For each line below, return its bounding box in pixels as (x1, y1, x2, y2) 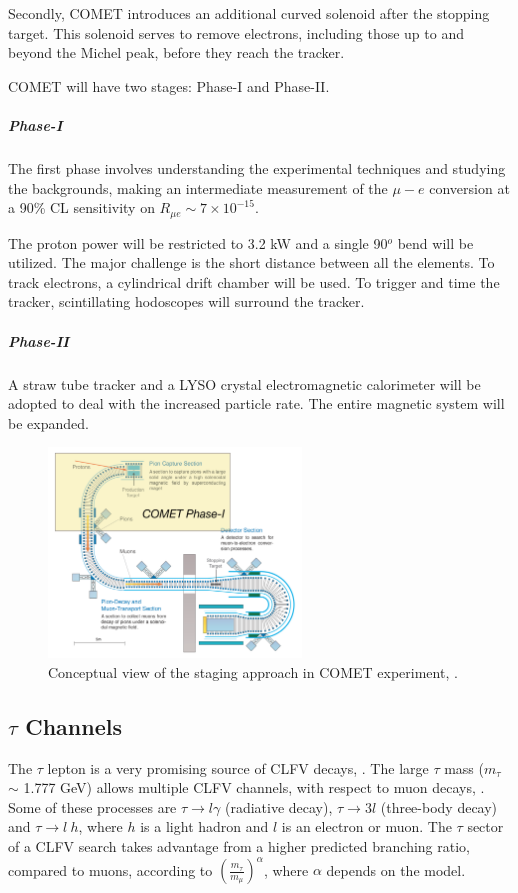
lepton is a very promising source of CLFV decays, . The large (47, 757, 429, 778)
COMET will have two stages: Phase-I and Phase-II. (8, 75, 330, 96)
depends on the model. (326, 859, 466, 880)
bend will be (397, 232, 474, 253)
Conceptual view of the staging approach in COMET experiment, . (48, 661, 458, 682)
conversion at (429, 177, 510, 198)
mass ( (444, 757, 484, 778)
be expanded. (8, 412, 89, 433)
